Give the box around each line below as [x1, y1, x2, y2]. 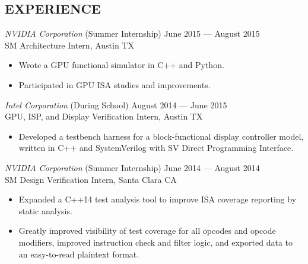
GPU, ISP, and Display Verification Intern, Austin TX [5, 110, 203, 123]
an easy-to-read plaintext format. [18, 247, 139, 260]
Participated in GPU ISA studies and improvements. [18, 78, 211, 91]
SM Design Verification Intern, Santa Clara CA [5, 173, 177, 185]
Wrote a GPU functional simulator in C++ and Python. [18, 59, 224, 71]
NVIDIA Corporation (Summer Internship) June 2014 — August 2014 [5, 161, 260, 173]
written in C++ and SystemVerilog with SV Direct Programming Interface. [18, 141, 294, 154]
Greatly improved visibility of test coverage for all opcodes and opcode [18, 224, 276, 237]
